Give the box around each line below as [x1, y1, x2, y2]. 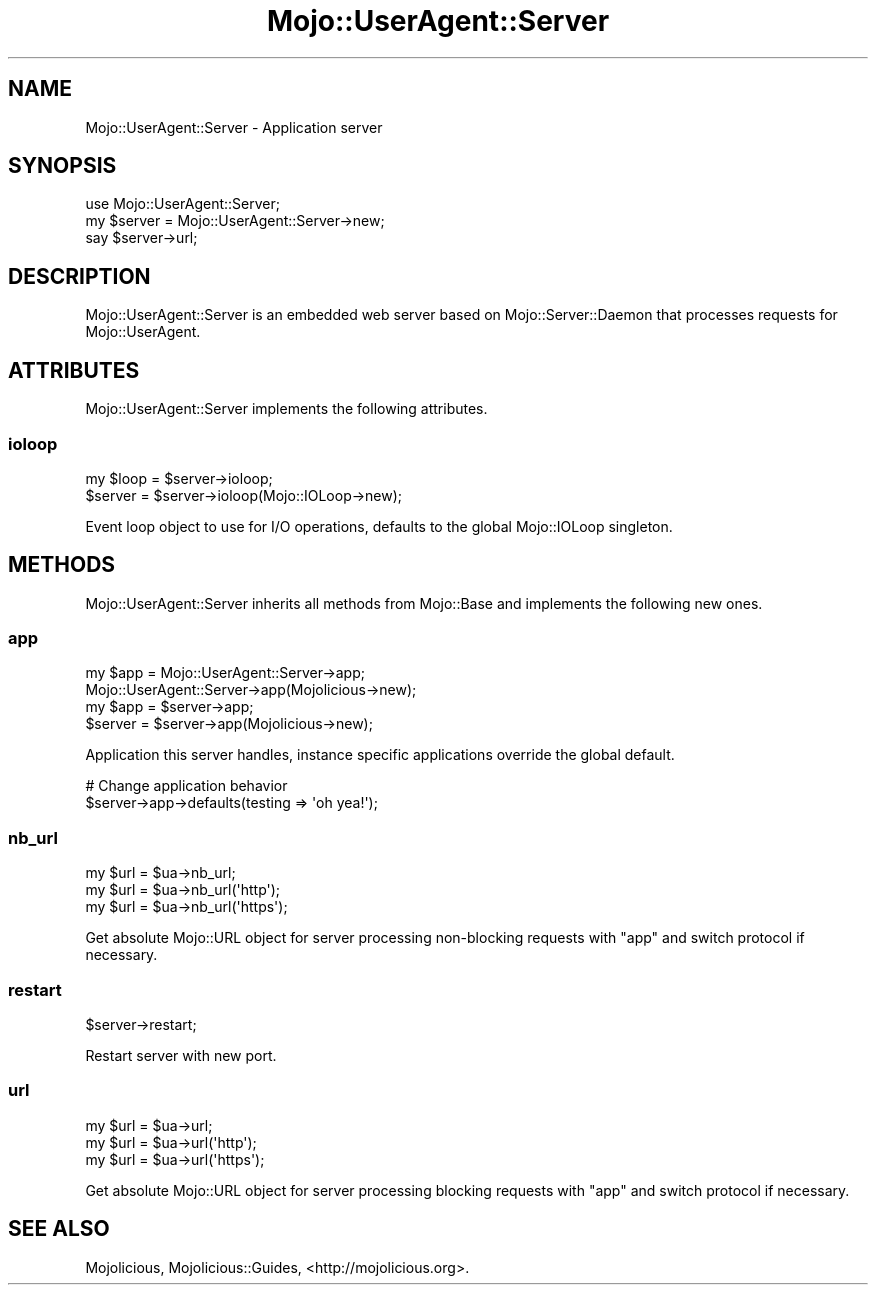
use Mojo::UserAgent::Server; [85, 195, 280, 213]
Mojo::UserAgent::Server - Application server [85, 118, 383, 136]
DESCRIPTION [8, 263, 151, 289]
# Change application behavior [85, 777, 288, 795]
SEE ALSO [8, 1216, 110, 1242]
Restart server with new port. [85, 1046, 277, 1064]
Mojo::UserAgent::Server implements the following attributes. [85, 400, 488, 418]
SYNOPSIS [8, 153, 117, 179]
